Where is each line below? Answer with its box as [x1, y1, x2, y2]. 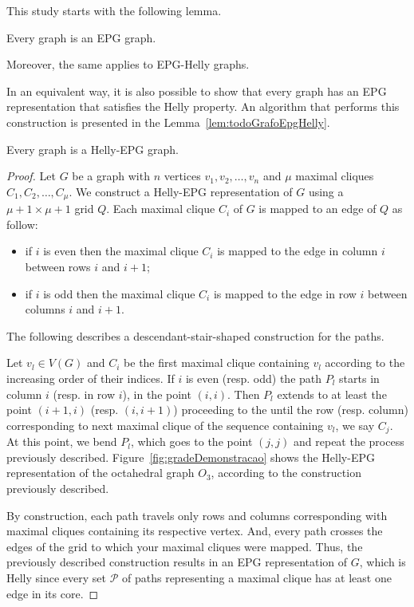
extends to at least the [277, 385, 387, 402]
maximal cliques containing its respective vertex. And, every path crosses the [6, 522, 383, 539]
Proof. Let [6, 168, 56, 184]
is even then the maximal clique [43, 242, 199, 259]
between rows [25, 258, 91, 274]
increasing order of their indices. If [6, 369, 175, 386]
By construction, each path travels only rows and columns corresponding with [6, 506, 388, 523]
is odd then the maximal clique [43, 285, 195, 302]
